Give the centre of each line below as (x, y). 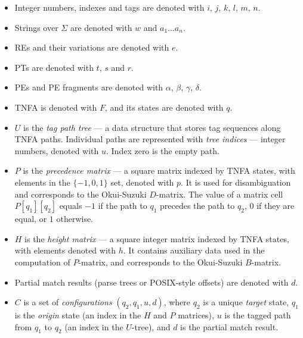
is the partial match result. (229, 326)
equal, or (31, 219)
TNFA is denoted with (56, 107)
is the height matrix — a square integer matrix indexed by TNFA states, (157, 238)
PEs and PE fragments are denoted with (89, 87)
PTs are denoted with (54, 67)
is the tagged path (258, 315)
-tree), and (151, 326)
